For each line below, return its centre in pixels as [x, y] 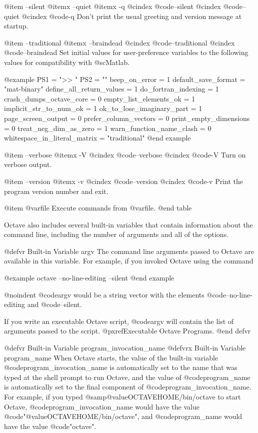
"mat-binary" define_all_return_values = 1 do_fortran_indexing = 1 [111, 89]
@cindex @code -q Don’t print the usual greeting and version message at [132, 16]
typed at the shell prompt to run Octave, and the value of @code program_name [127, 377]
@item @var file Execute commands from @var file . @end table [98, 208]
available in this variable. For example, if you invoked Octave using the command [129, 261]
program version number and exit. [56, 191]
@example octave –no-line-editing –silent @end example [89, 278]
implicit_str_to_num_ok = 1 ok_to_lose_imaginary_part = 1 [103, 108]
